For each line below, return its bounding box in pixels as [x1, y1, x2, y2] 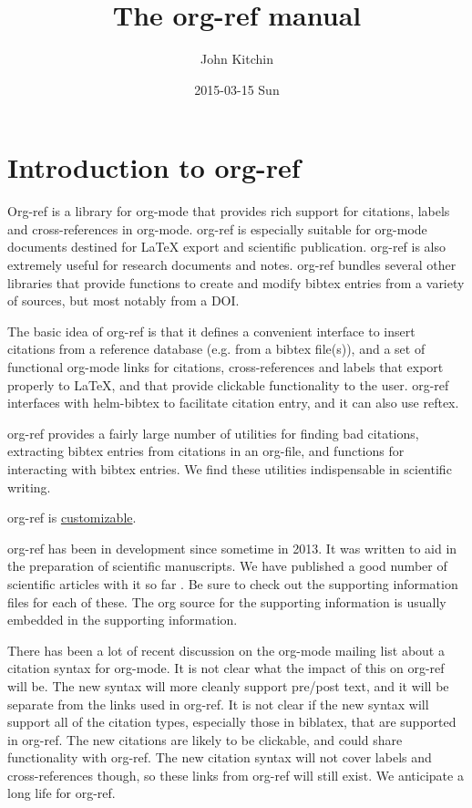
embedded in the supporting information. [7, 610, 238, 629]
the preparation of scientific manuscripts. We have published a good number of [7, 556, 447, 575]
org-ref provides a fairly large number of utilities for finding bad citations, [7, 423, 419, 442]
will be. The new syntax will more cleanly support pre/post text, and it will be [7, 676, 449, 695]
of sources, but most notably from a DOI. [7, 291, 240, 310]
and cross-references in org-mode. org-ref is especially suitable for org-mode [7, 219, 427, 238]
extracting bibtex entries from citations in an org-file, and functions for [7, 441, 405, 461]
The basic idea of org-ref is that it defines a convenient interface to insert [7, 321, 416, 340]
